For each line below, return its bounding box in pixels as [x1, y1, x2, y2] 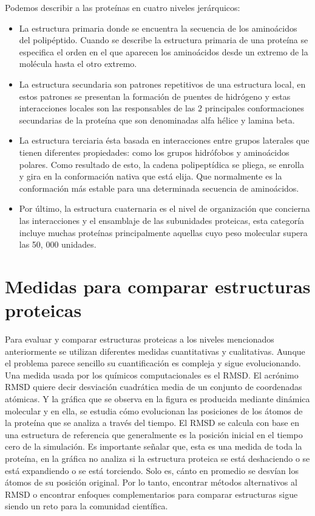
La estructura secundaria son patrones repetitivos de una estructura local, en [19, 77, 306, 90]
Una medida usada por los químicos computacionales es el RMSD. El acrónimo [5, 368, 299, 381]
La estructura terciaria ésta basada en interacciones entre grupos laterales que [19, 134, 310, 147]
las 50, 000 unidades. [19, 238, 97, 251]
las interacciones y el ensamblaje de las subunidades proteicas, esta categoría [19, 214, 305, 226]
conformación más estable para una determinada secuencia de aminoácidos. [19, 181, 299, 194]
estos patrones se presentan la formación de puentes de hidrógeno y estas [19, 89, 291, 102]
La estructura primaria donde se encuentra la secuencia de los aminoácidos [19, 21, 297, 34]
